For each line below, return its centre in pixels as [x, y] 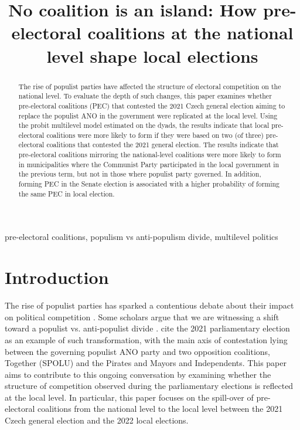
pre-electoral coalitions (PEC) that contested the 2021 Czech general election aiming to [152, 105]
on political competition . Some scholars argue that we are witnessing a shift [142, 316]
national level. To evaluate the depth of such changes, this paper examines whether [145, 96]
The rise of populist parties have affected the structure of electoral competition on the [150, 86]
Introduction [57, 277]
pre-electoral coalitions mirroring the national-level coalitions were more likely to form [150, 155]
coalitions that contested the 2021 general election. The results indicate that [163, 145]
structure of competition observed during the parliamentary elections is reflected [149, 386]
